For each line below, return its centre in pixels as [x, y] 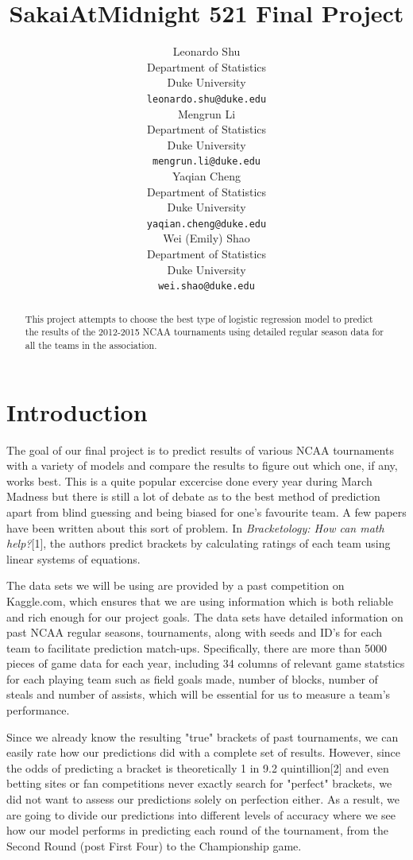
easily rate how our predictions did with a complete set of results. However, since [204, 752]
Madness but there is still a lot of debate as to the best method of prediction [193, 496]
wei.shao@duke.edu [206, 287]
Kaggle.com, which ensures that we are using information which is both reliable [200, 600]
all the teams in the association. [91, 345]
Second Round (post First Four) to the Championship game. [154, 845]
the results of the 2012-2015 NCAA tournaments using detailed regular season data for [204, 332]
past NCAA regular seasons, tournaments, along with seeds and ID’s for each [195, 632]
